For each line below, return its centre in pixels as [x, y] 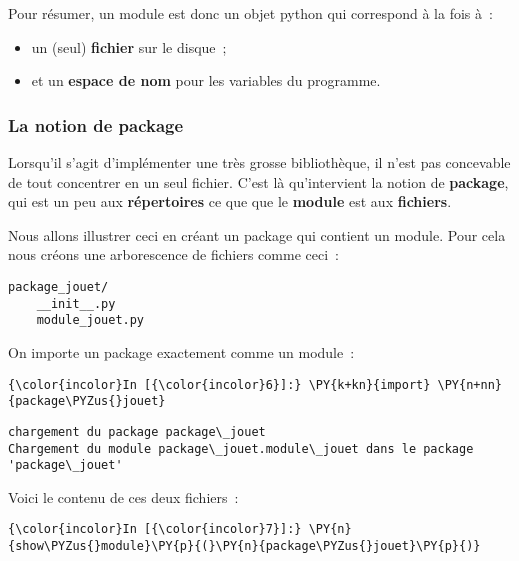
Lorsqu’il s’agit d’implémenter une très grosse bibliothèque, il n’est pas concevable [259, 162]
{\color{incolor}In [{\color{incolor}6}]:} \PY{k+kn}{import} [219, 384]
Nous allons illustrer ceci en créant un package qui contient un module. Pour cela [257, 234]
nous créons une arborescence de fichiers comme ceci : [173, 254]
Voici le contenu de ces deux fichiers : [123, 496]
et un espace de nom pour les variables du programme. [206, 80]
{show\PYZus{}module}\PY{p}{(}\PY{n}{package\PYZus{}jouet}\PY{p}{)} [244, 546]
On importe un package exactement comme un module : [181, 351]
